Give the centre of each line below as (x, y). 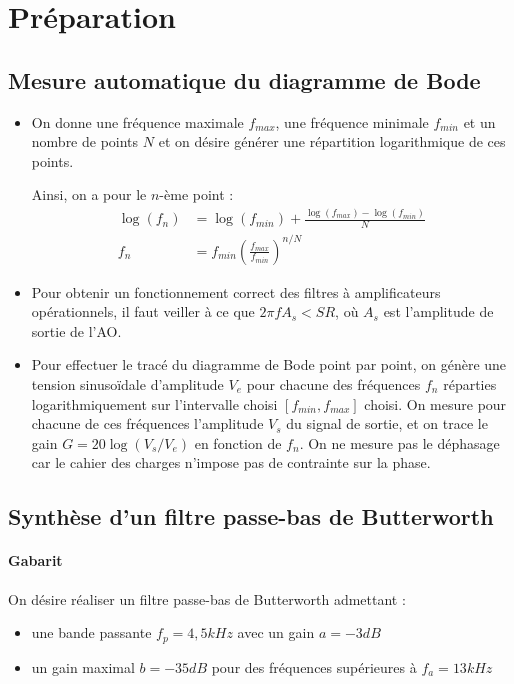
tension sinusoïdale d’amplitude (127, 384)
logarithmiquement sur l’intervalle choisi (154, 403)
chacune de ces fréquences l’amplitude (147, 423)
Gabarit (35, 560)
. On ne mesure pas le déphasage (399, 442)
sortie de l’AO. (76, 330)
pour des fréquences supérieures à (314, 666)
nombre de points (85, 141)
